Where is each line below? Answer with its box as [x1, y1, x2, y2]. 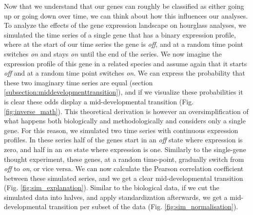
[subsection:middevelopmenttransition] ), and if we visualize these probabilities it [4, 87, 243, 97]
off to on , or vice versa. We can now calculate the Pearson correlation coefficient [4, 163, 244, 174]
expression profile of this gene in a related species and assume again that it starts [4, 58, 247, 68]
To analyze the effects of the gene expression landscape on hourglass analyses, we [4, 20, 246, 30]
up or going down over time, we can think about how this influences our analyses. [4, 10, 248, 20]
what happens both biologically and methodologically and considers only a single [4, 116, 246, 126]
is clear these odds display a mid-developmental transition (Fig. [4, 96, 194, 106]
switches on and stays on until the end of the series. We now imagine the [4, 48, 222, 59]
